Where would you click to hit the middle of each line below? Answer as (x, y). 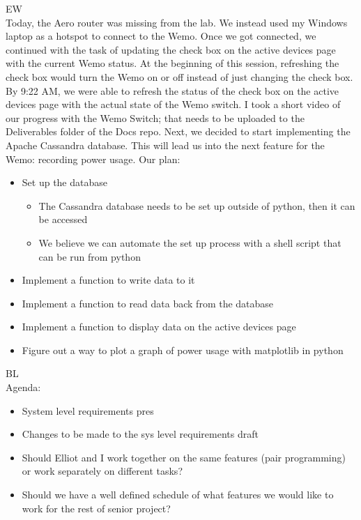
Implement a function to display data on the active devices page (159, 327)
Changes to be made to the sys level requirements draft (140, 434)
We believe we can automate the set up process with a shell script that (190, 242)
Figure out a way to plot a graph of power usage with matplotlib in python (183, 350)
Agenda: (23, 387)
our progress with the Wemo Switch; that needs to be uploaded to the (155, 117)
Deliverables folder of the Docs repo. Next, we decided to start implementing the (178, 131)
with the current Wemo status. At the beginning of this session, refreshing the (172, 63)
